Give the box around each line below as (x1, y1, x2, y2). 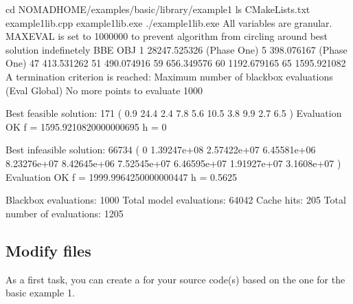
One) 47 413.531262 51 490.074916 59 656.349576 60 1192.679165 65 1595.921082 (5, 56, 346, 70)
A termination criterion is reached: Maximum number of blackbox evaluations (5, 69, 333, 83)
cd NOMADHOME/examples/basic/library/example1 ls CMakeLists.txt (5, 2, 310, 16)
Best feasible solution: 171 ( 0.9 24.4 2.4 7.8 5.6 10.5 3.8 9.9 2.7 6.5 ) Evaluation (5, 106, 342, 120)
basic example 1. (5, 285, 75, 300)
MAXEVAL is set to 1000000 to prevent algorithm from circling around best (5, 29, 328, 43)
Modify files (5, 239, 91, 261)
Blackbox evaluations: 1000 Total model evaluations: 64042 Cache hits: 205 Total (5, 193, 346, 207)
